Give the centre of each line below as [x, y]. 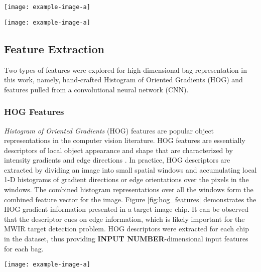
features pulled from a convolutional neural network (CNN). [96, 89]
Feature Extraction [54, 48]
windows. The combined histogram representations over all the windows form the [129, 189]
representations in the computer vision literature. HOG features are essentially [125, 140]
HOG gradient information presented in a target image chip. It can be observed [126, 209]
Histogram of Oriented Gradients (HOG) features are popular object [109, 130]
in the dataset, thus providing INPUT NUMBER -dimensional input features [126, 239]
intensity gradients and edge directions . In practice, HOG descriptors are [117, 160]
